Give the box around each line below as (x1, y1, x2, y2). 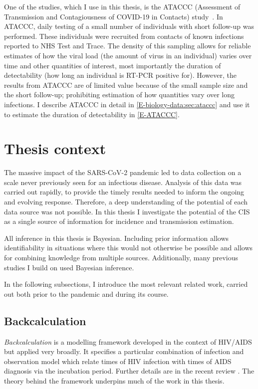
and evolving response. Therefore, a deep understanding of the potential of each (4, 196, 248, 207)
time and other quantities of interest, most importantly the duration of (4, 60, 221, 70)
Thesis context (4, 138, 106, 159)
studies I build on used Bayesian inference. (4, 262, 134, 272)
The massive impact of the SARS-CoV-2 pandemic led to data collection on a (4, 167, 242, 178)
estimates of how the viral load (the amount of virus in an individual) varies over (4, 50, 252, 60)
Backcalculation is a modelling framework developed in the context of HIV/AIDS (4, 336, 252, 347)
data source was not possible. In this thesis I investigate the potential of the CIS (4, 206, 250, 216)
